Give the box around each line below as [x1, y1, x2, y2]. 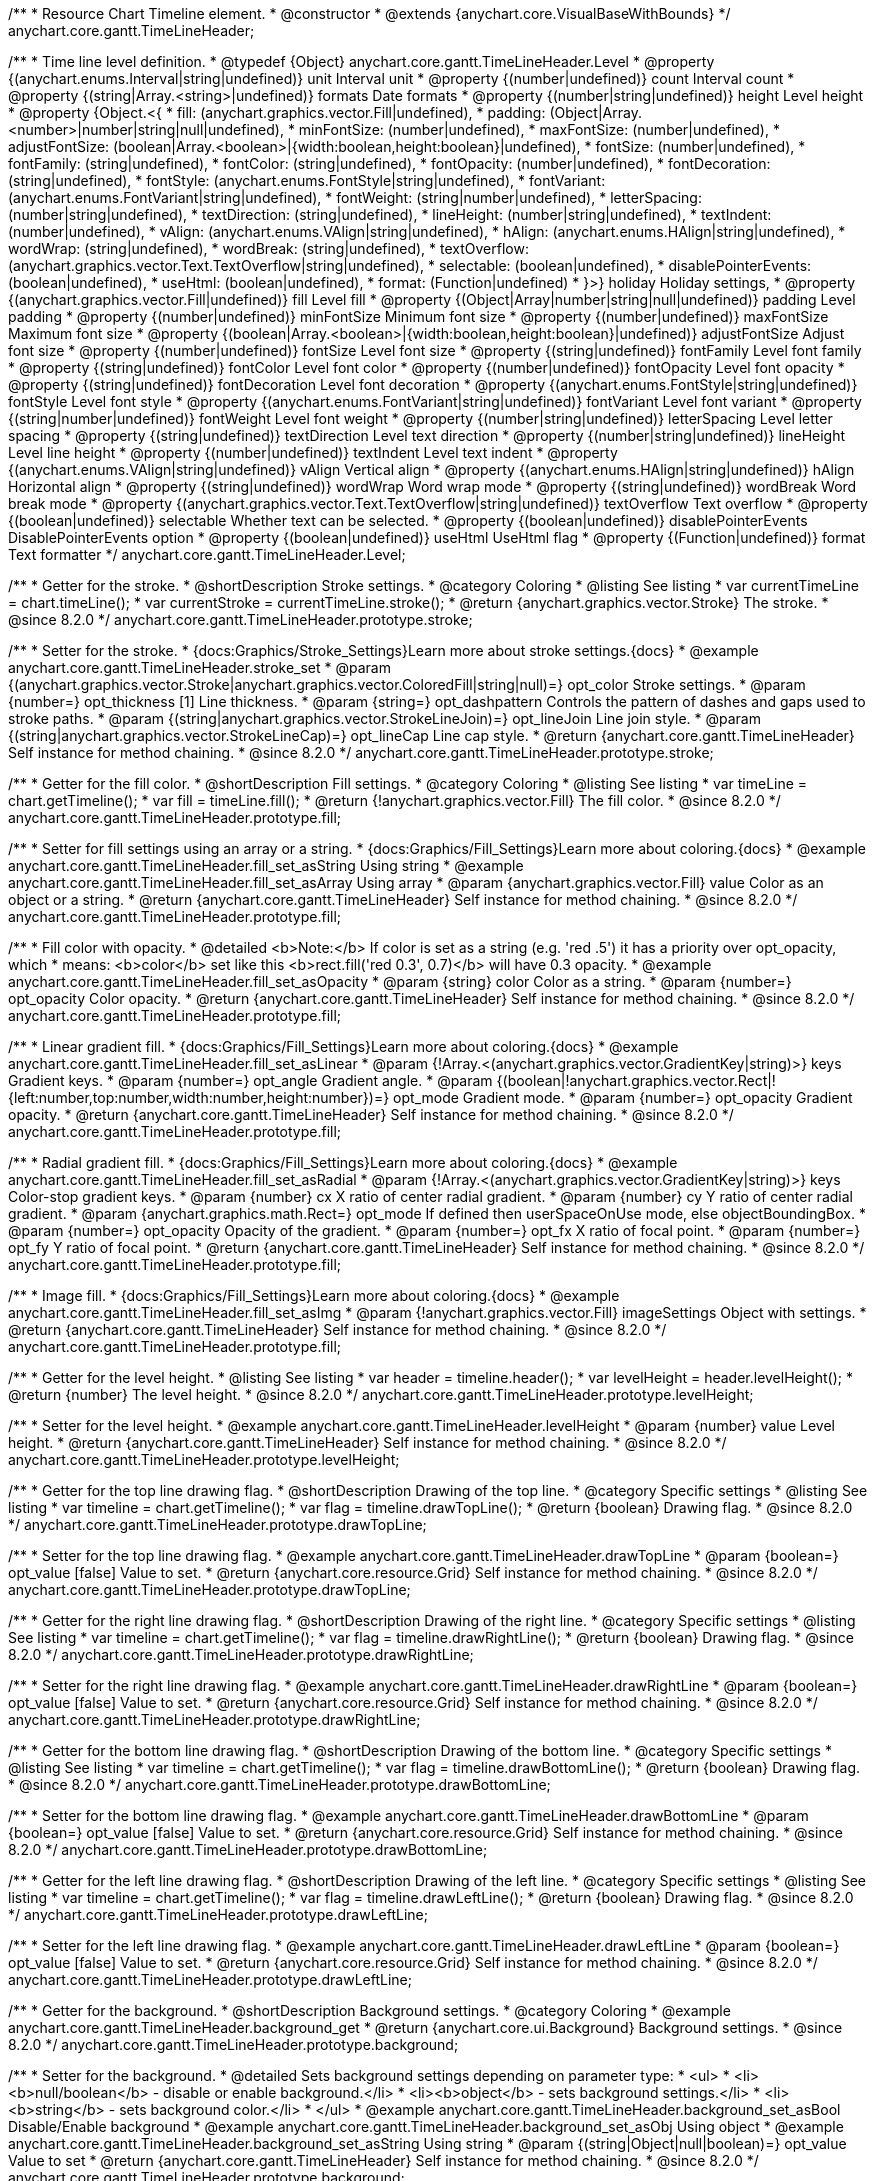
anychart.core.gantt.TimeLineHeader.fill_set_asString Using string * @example [8, 857, 524, 874]
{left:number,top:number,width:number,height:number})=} [8, 1089, 390, 1106]
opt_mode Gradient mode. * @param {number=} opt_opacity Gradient [393, 1089, 853, 1106]
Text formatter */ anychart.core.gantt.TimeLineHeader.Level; [8, 546, 406, 563]
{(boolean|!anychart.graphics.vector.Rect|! [496, 1072, 776, 1089]
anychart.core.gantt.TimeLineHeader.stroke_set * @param [8, 659, 391, 676]
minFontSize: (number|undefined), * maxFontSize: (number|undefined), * [298, 121, 780, 138]
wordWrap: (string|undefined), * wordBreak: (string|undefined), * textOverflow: [8, 240, 529, 257]
